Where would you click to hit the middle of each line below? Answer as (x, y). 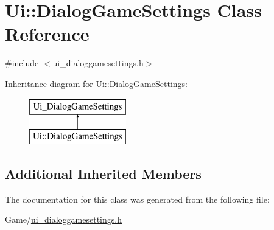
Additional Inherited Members (103, 174)
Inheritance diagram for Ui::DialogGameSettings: (96, 83)
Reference (47, 34)
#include (22, 63)
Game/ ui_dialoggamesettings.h (63, 219)
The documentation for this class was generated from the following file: (137, 199)
